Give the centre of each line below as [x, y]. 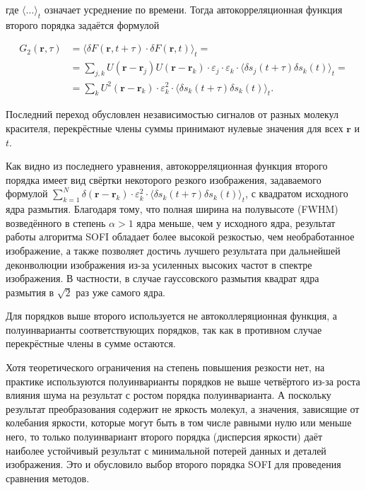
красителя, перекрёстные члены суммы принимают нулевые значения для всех [175, 128]
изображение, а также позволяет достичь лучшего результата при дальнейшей [173, 250]
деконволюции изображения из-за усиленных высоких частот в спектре [159, 264]
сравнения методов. [48, 478]
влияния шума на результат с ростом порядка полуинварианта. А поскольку [169, 395]
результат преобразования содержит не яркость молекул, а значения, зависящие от [183, 408]
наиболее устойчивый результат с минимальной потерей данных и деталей [166, 450]
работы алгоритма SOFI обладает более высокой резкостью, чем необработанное [180, 237]
